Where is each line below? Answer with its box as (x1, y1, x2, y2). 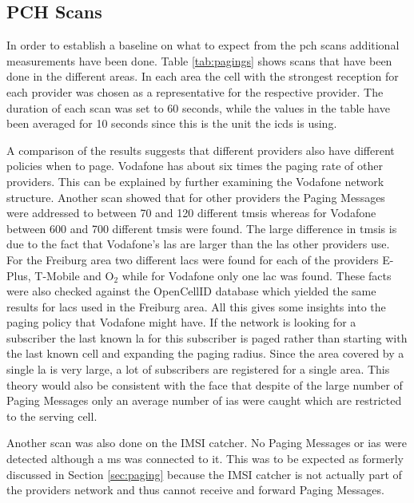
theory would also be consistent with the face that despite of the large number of (6, 376, 403, 393)
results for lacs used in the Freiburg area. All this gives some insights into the (6, 298, 386, 315)
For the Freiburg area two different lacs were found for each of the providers (6, 251, 379, 267)
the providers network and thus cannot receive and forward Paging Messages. (6, 481, 384, 498)
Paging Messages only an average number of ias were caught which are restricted (6, 392, 402, 409)
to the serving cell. (6, 407, 98, 424)
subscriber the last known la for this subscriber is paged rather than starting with (6, 329, 408, 346)
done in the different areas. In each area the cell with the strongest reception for (6, 68, 399, 85)
